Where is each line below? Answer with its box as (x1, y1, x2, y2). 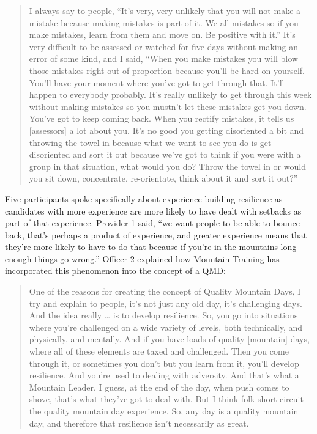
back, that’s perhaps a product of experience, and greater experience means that (5, 228, 307, 241)
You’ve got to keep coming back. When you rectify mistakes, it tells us (29, 112, 294, 125)
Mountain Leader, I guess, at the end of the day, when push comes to (29, 380, 289, 393)
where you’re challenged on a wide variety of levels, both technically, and (29, 320, 303, 333)
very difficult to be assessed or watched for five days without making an (29, 40, 298, 53)
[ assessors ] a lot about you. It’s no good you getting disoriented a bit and (29, 123, 304, 136)
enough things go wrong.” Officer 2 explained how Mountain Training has (5, 252, 280, 265)
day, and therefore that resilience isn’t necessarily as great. (29, 416, 249, 429)
